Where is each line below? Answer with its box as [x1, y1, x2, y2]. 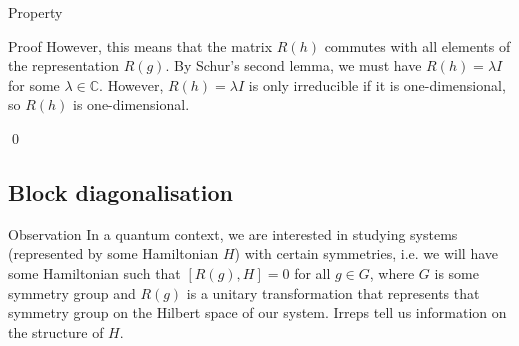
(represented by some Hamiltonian [8, 243, 219, 264]
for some [8, 74, 60, 95]
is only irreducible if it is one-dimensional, [248, 74, 506, 95]
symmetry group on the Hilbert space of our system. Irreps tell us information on [8, 302, 507, 323]
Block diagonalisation [8, 176, 233, 207]
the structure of [8, 321, 104, 342]
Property [8, 2, 63, 22]
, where [369, 262, 415, 283]
